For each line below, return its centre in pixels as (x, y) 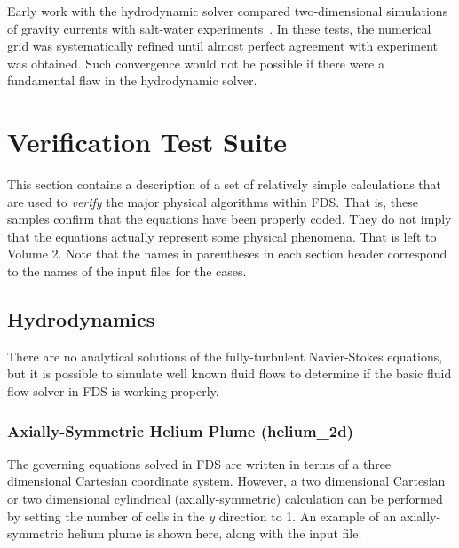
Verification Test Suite (147, 142)
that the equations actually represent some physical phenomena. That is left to (222, 236)
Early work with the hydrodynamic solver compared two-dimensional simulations (228, 11)
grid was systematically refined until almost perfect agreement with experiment (223, 46)
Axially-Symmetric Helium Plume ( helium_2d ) (181, 430)
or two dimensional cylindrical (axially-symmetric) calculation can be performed (225, 499)
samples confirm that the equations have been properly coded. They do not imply (229, 219)
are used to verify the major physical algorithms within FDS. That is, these (213, 201)
